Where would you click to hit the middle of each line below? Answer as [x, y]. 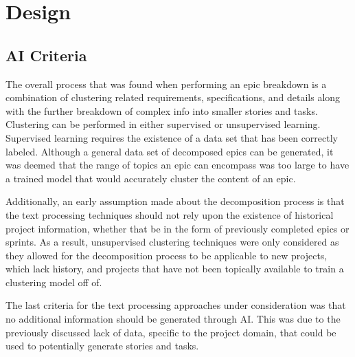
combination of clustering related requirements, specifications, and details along [173, 97]
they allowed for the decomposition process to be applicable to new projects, [167, 255]
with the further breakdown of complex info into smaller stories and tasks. [162, 110]
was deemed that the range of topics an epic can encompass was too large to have [177, 165]
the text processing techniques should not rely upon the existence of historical [170, 214]
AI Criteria [46, 55]
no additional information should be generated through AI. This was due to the [173, 319]
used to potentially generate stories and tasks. [102, 346]
